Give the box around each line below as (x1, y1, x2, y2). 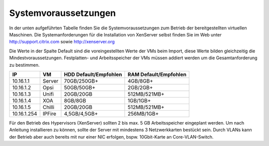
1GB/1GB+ (128, 97, 151, 104)
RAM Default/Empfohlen (128, 71, 187, 78)
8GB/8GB (64, 97, 87, 104)
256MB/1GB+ (128, 110, 159, 117)
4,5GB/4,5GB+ (64, 110, 98, 117)
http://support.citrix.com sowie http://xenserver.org (9, 39, 115, 45)
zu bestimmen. (9, 62, 40, 68)
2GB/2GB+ (128, 84, 153, 91)
